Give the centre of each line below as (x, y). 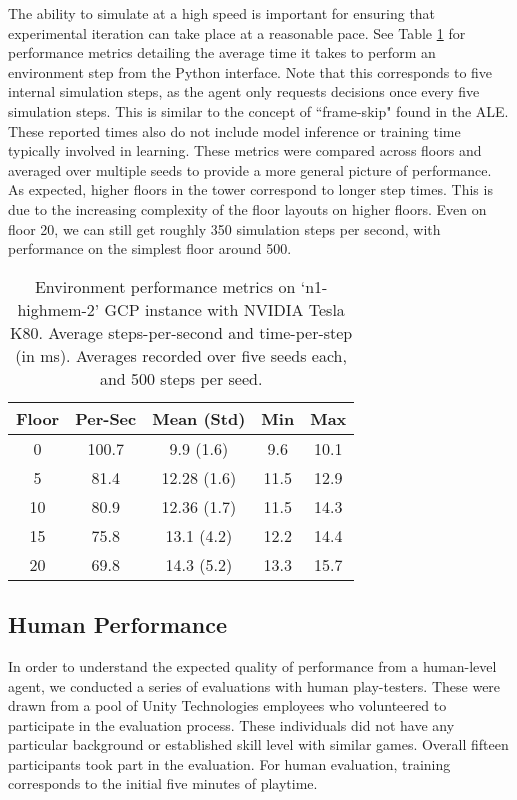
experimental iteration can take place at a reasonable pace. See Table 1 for (237, 32)
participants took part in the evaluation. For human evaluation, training (229, 763)
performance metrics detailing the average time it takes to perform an (222, 52)
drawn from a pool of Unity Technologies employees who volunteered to (227, 705)
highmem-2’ (58, 309)
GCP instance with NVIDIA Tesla (224, 309)
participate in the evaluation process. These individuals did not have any (231, 724)
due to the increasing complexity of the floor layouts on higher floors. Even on (247, 208)
